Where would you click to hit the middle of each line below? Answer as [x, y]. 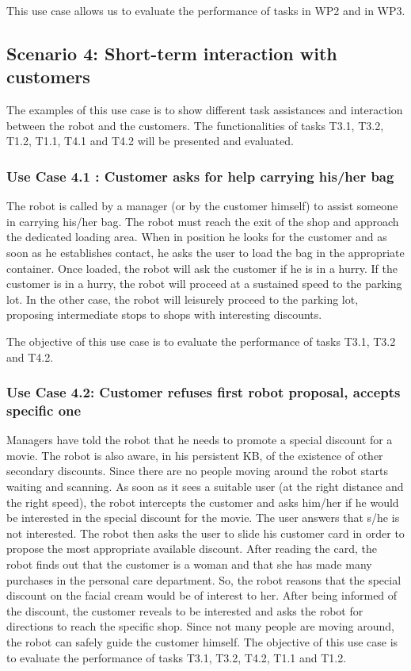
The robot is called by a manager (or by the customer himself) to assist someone [202, 206]
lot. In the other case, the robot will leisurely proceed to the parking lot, [183, 299]
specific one [44, 410]
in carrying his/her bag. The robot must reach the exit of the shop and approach [203, 221]
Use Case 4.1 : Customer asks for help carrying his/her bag [200, 176]
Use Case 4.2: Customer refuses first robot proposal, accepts [204, 392]
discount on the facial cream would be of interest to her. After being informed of [202, 595]
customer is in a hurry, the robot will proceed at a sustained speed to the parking [204, 284]
